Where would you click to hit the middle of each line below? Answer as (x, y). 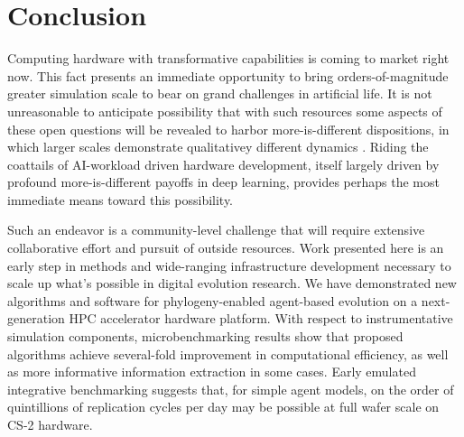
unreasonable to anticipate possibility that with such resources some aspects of (225, 111)
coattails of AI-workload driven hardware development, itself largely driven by (223, 164)
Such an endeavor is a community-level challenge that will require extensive (216, 230)
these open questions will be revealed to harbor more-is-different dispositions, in (228, 129)
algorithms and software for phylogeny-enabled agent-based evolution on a (213, 300)
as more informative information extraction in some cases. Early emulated (212, 372)
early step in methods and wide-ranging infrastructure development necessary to (229, 265)
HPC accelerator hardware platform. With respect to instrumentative (261, 318)
